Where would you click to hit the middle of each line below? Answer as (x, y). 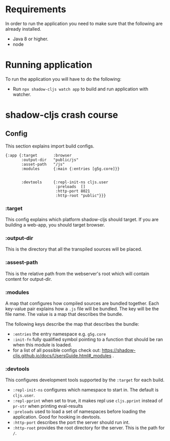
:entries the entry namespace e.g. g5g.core (59, 334)
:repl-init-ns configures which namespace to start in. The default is (86, 390)
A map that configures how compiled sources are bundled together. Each (82, 303)
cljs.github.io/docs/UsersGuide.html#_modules (62, 356)
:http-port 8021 (73, 191)
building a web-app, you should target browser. (55, 225)
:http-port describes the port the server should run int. (71, 423)
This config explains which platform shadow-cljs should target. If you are (82, 219)
